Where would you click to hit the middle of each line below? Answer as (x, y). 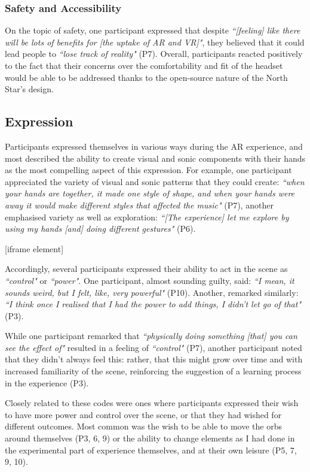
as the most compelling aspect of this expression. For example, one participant (148, 170)
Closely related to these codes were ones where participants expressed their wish (152, 403)
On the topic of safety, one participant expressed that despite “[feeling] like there (153, 30)
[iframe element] (34, 248)
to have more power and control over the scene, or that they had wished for (143, 414)
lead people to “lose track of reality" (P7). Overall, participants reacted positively (154, 54)
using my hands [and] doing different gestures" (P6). (100, 229)
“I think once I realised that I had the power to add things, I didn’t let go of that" (153, 304)
